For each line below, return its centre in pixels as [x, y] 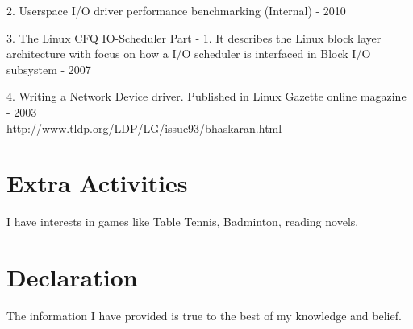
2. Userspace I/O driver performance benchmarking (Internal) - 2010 [176, 10]
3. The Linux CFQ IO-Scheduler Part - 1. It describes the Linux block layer [194, 37]
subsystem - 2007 [49, 69]
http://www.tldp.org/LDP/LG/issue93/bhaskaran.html [144, 127]
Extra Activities [97, 183]
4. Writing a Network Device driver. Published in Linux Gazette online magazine [206, 96]
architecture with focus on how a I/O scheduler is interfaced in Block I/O [189, 53]
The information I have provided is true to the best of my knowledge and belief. [204, 315]
